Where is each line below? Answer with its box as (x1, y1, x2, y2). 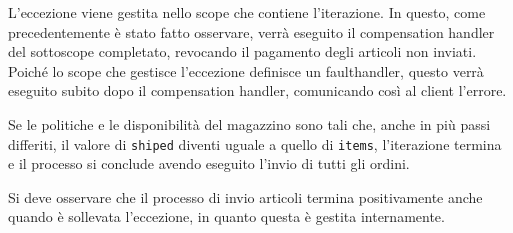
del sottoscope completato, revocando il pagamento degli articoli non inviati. (8, 41, 477, 62)
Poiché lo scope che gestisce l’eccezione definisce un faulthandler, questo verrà (8, 60, 484, 81)
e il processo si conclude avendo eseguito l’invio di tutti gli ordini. (8, 153, 410, 174)
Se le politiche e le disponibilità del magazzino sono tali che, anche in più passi (8, 113, 491, 134)
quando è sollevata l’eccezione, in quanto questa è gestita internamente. (8, 206, 445, 227)
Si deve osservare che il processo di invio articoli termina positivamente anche (8, 186, 483, 207)
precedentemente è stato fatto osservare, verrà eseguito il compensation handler (8, 21, 495, 42)
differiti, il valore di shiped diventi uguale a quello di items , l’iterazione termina (8, 133, 502, 154)
